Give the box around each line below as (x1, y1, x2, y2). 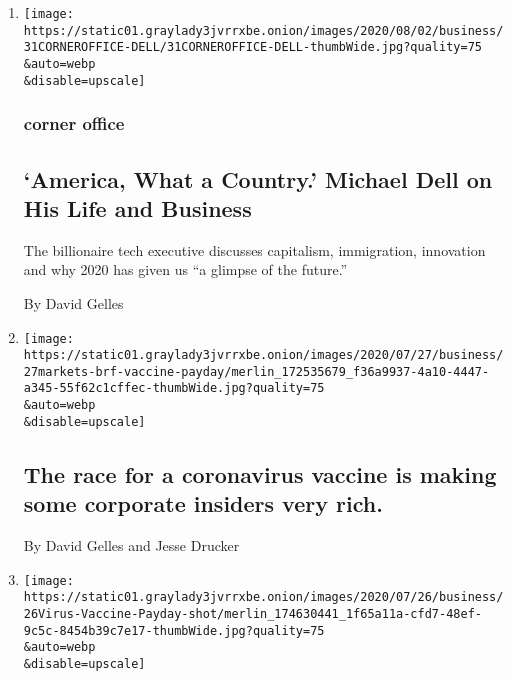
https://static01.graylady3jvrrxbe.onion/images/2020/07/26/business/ (23, 590, 504, 605)
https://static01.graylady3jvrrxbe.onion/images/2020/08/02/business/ (23, 23, 504, 38)
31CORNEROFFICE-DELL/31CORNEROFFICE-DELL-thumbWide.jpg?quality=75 (23, 40, 482, 55)
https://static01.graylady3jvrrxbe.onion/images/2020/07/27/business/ (23, 348, 504, 363)
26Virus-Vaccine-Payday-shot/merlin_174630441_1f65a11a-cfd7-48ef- (23, 606, 482, 621)
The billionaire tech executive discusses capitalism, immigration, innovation (23, 239, 486, 260)
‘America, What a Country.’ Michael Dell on (23, 163, 493, 194)
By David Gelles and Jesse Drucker (23, 535, 240, 556)
